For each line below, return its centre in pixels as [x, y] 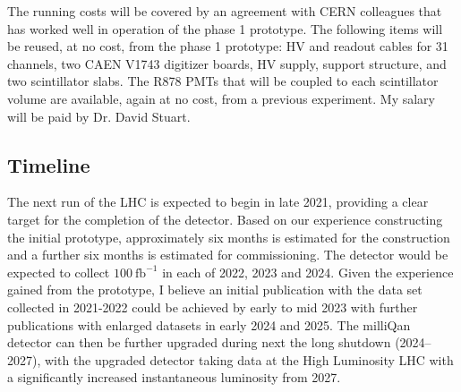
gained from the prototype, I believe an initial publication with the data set [215, 290]
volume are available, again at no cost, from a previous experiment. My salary [221, 98]
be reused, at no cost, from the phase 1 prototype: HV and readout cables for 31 [228, 46]
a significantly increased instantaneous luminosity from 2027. [174, 377]
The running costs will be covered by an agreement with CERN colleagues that [225, 11]
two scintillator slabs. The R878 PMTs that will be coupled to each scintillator [223, 81]
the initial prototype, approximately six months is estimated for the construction [229, 237]
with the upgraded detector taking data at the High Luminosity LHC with [249, 359]
